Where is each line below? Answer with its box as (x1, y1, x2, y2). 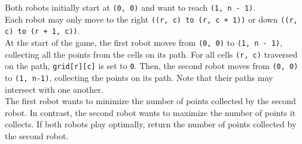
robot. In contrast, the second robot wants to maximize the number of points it (5, 106, 296, 118)
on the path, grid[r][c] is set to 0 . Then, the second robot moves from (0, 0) (5, 60, 298, 72)
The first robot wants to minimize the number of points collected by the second (5, 95, 296, 107)
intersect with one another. (5, 83, 103, 95)
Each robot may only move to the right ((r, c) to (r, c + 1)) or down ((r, (5, 12, 298, 25)
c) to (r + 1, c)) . (5, 24, 80, 37)
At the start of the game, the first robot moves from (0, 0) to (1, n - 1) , (5, 36, 283, 48)
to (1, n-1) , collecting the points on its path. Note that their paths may (5, 71, 273, 83)
